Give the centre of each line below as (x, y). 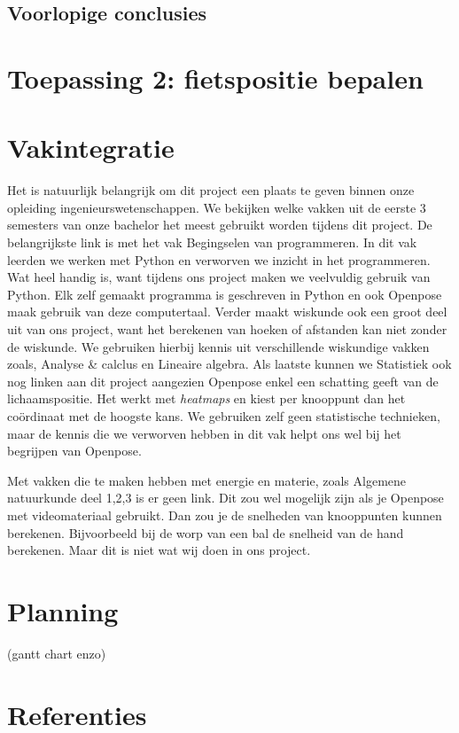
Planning (63, 610)
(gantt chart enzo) (57, 653)
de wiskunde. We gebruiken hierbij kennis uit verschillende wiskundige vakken (218, 346)
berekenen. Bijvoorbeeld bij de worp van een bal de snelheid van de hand (206, 532)
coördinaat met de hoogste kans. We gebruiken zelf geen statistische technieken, (224, 416)
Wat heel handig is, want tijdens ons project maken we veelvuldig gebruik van (219, 277)
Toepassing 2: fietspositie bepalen (215, 78)
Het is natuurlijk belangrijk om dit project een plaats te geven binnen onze (211, 190)
